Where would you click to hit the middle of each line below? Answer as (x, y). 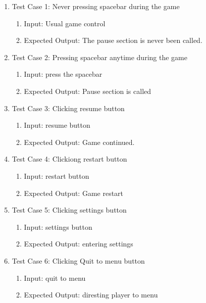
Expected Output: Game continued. (79, 142)
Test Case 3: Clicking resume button (68, 108)
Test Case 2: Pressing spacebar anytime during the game (99, 57)
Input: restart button (57, 175)
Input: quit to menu (55, 277)
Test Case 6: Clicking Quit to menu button (78, 260)
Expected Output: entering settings (79, 244)
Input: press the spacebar (63, 74)
